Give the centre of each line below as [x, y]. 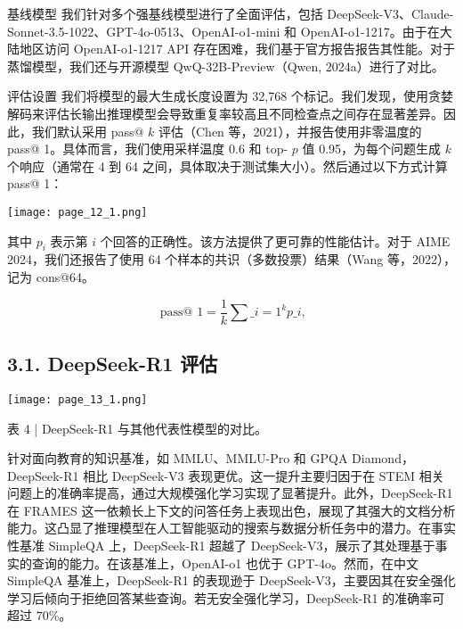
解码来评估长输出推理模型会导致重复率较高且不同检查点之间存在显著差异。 [225, 113]
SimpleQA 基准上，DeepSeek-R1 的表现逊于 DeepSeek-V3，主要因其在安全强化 [231, 580]
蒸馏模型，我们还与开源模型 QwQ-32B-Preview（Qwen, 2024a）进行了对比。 [226, 66]
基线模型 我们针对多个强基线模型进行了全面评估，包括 [165, 13]
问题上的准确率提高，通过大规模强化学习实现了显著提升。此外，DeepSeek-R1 [230, 493]
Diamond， [383, 458]
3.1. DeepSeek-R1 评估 [113, 364]
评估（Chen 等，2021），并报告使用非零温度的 [290, 131]
